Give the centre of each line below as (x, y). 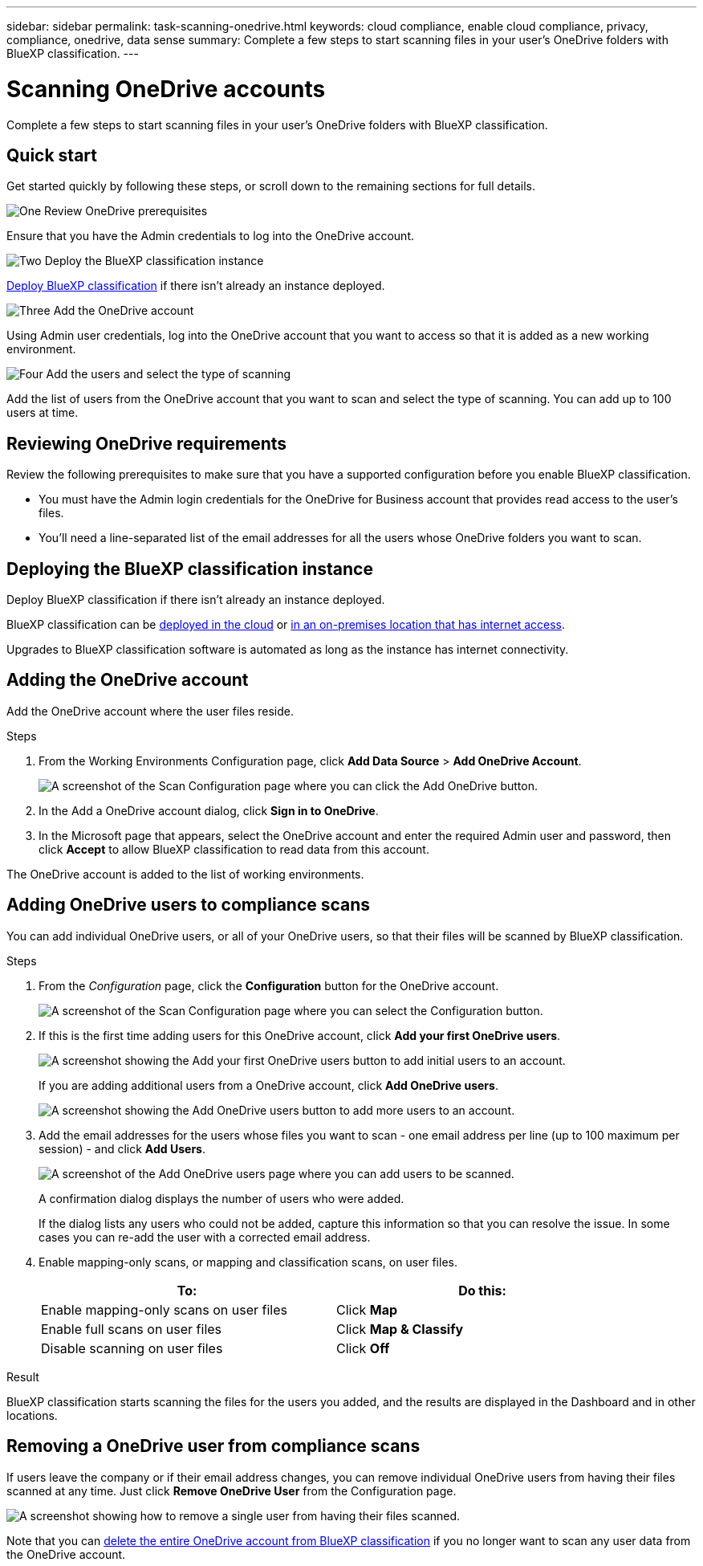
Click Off (363, 1348)
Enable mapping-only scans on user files (165, 1309)
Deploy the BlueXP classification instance (154, 261)
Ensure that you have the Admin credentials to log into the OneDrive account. (210, 236)
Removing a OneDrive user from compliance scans (213, 1446)
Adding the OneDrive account (128, 680)
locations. (32, 1415)
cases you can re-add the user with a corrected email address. (205, 1237)
